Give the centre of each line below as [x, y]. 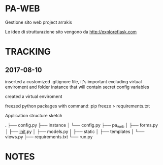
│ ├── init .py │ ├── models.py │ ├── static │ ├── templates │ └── [75, 132]
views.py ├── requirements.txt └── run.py [49, 136]
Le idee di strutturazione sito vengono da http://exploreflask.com [71, 32]
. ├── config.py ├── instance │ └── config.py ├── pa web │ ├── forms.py [81, 125]
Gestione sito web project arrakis [39, 22]
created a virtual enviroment [34, 96]
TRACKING [28, 52]
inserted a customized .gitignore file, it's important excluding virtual [73, 81]
